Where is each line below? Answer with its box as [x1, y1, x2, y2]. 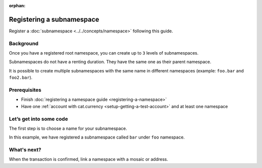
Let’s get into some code [9, 115, 68, 122]
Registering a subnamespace [9, 15, 99, 24]
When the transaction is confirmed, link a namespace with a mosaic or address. [9, 156, 168, 162]
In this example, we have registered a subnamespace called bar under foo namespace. [9, 134, 185, 140]
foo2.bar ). [9, 75, 33, 81]
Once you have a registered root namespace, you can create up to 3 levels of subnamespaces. [9, 50, 199, 56]
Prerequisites [9, 86, 41, 93]
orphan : [9, 3, 26, 8]
